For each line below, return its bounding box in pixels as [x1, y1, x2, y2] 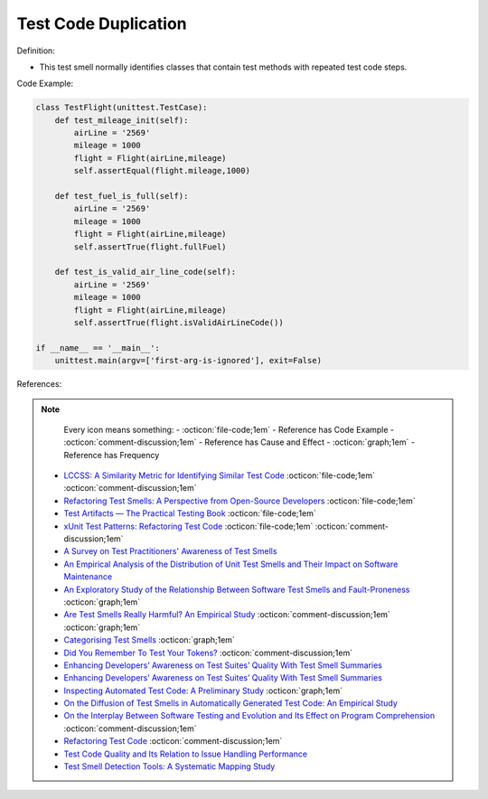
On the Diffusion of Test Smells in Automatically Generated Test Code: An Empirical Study [63, 698, 398, 709]
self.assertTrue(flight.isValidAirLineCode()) [73, 317, 284, 327]
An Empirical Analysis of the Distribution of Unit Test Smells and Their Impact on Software [63, 559, 399, 569]
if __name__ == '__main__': [35, 343, 160, 352]
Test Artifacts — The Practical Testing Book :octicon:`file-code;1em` [63, 508, 316, 519]
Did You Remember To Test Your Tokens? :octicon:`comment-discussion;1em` [63, 647, 352, 658]
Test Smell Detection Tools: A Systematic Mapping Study [63, 761, 276, 772]
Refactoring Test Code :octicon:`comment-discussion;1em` [63, 736, 283, 747]
